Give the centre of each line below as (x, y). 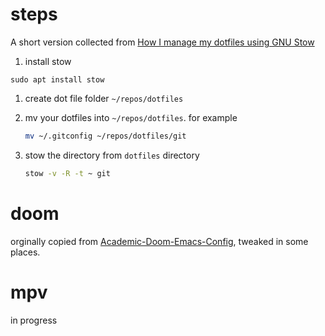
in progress (34, 320)
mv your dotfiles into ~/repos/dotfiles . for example (131, 117)
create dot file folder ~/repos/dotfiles (104, 98)
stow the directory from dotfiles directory (112, 155)
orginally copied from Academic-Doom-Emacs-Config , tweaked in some (159, 241)
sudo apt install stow (57, 79)
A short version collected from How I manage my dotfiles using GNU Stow (162, 42)
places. (25, 252)
